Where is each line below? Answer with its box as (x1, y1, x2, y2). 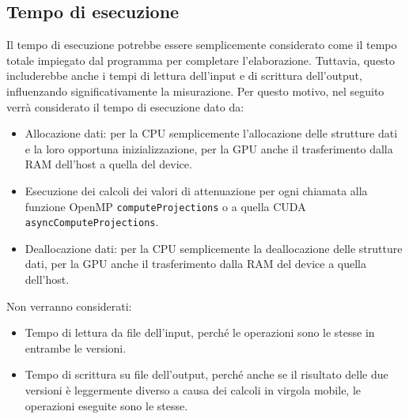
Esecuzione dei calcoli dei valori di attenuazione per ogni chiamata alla (25, 182, 368, 198)
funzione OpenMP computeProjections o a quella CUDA (25, 198, 306, 214)
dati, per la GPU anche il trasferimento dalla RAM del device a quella (25, 255, 366, 272)
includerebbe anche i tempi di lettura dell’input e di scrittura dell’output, (6, 67, 362, 84)
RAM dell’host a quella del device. (25, 156, 192, 172)
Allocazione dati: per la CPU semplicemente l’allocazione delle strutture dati (25, 125, 398, 142)
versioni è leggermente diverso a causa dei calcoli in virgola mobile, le (25, 382, 362, 398)
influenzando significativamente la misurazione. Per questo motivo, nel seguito (6, 82, 384, 99)
